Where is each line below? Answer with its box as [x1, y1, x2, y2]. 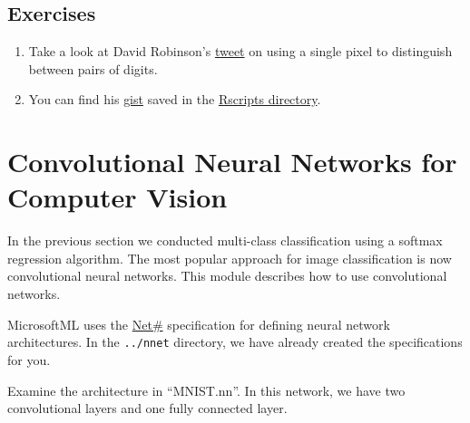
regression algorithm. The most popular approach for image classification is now [7, 248, 452, 267]
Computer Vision [7, 178, 228, 216]
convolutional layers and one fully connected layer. [7, 399, 288, 418]
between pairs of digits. [28, 59, 158, 78]
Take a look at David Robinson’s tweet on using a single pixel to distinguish [28, 42, 453, 61]
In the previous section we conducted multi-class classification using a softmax [7, 231, 443, 250]
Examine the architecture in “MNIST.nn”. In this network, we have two [7, 380, 406, 399]
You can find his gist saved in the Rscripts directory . [28, 90, 321, 109]
